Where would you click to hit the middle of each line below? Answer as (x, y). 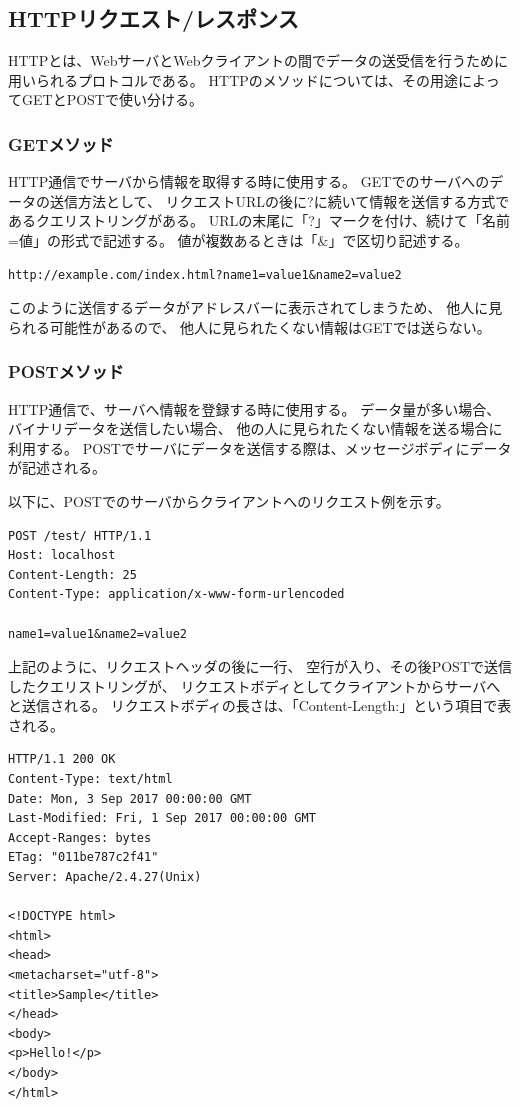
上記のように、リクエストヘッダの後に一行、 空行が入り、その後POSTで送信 (260, 666)
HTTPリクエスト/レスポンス (153, 18)
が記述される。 (57, 467)
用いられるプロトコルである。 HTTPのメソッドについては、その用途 (233, 79)
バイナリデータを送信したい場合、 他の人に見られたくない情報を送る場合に (255, 428)
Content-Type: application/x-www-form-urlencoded (176, 594)
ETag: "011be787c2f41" (83, 857)
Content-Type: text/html (90, 779)
